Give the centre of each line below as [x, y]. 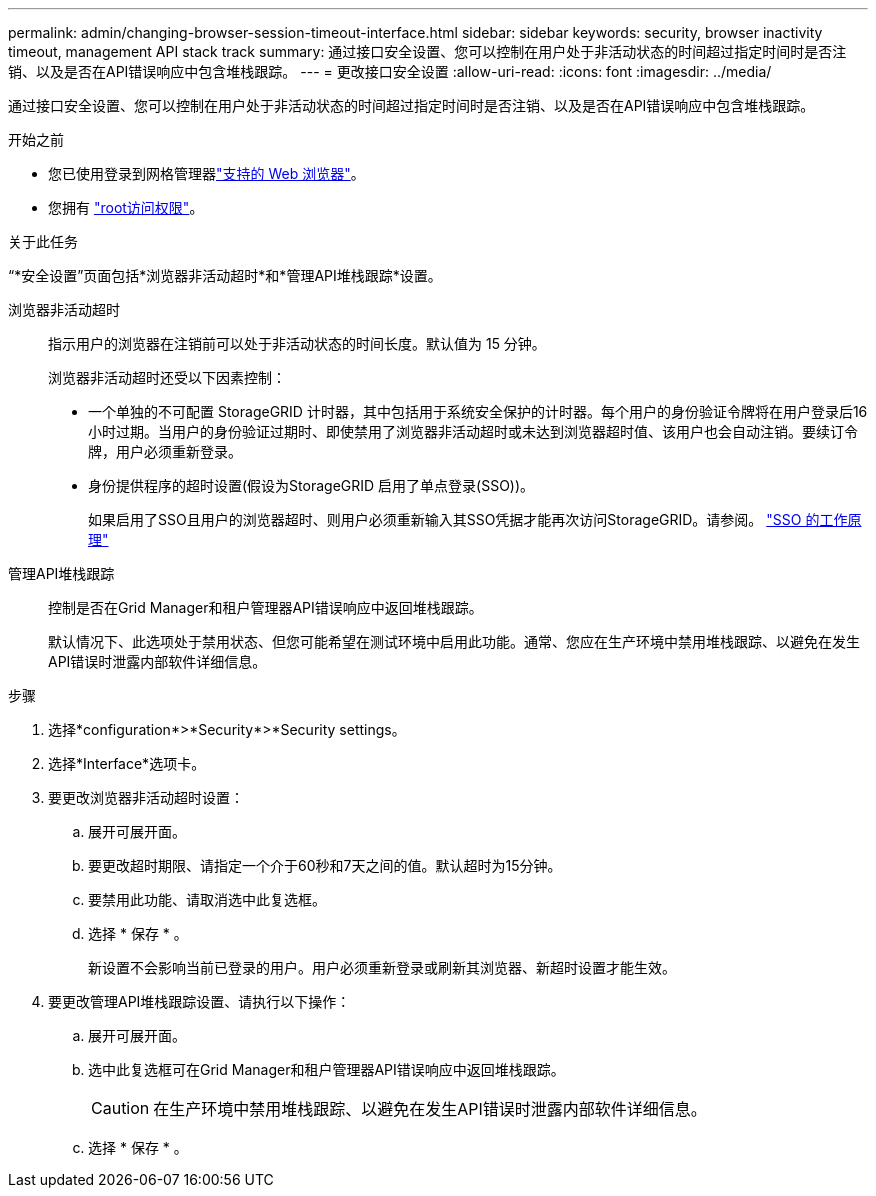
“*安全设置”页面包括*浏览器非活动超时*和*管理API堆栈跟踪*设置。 [225, 275]
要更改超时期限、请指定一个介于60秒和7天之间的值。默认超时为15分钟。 [325, 865]
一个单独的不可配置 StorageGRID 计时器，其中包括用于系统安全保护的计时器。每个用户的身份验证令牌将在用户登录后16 [478, 411]
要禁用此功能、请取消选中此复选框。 [207, 899]
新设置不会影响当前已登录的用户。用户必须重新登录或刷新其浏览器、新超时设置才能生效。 [382, 967]
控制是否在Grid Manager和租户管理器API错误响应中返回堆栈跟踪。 [265, 607]
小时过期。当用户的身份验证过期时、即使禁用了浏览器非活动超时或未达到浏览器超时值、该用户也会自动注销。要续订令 [473, 431]
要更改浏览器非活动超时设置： [146, 797]
